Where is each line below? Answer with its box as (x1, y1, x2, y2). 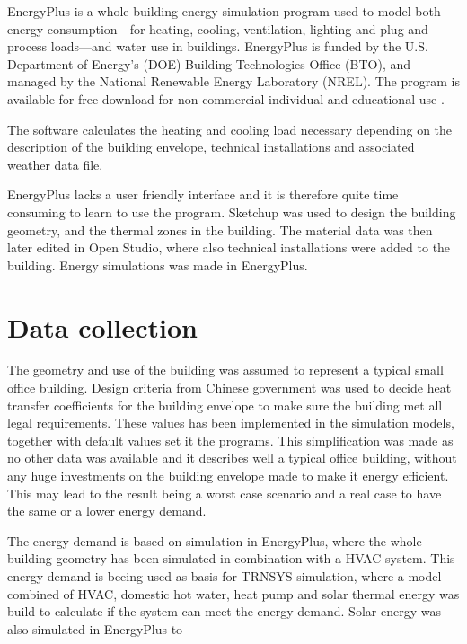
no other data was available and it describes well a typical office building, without (7, 448, 457, 467)
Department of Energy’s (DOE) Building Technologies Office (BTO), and (7, 54, 411, 73)
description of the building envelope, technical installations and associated (7, 137, 415, 156)
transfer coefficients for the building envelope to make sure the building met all (7, 395, 443, 414)
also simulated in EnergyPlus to (7, 619, 183, 638)
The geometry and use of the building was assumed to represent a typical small (7, 360, 444, 379)
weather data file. (7, 154, 103, 173)
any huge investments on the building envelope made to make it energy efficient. (7, 466, 449, 484)
